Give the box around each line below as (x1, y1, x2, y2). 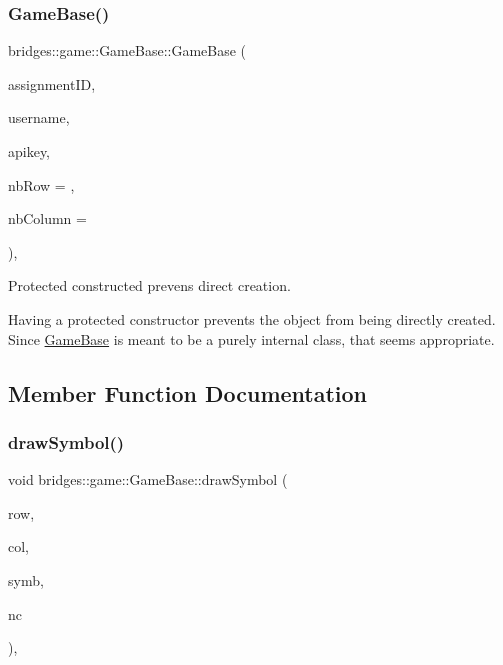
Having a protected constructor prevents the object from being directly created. (8, 308, 496, 329)
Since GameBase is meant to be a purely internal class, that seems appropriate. (8, 328, 495, 349)
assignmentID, (8, 73, 96, 94)
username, (8, 107, 70, 128)
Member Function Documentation (8, 377, 368, 408)
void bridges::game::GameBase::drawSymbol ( (8, 469, 288, 490)
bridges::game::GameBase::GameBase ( (8, 40, 247, 61)
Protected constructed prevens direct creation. (8, 275, 291, 296)
